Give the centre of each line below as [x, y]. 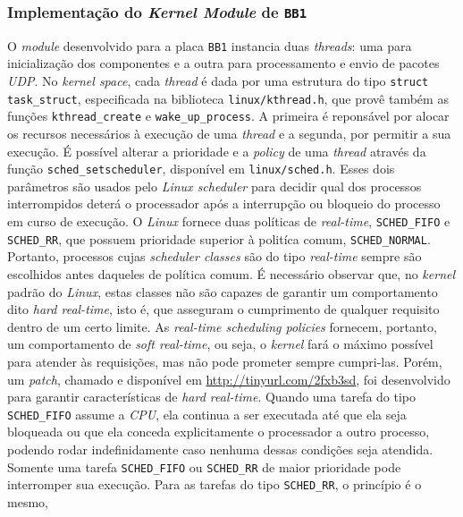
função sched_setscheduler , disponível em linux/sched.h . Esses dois [201, 169]
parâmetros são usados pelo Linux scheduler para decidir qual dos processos [215, 186]
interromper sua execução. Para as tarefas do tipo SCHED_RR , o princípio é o [215, 484]
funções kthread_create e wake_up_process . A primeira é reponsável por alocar [228, 116]
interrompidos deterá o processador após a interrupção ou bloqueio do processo [224, 203]
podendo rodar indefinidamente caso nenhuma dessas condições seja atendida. [220, 449]
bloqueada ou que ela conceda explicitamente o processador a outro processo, [219, 432]
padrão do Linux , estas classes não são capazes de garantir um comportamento [223, 291]
